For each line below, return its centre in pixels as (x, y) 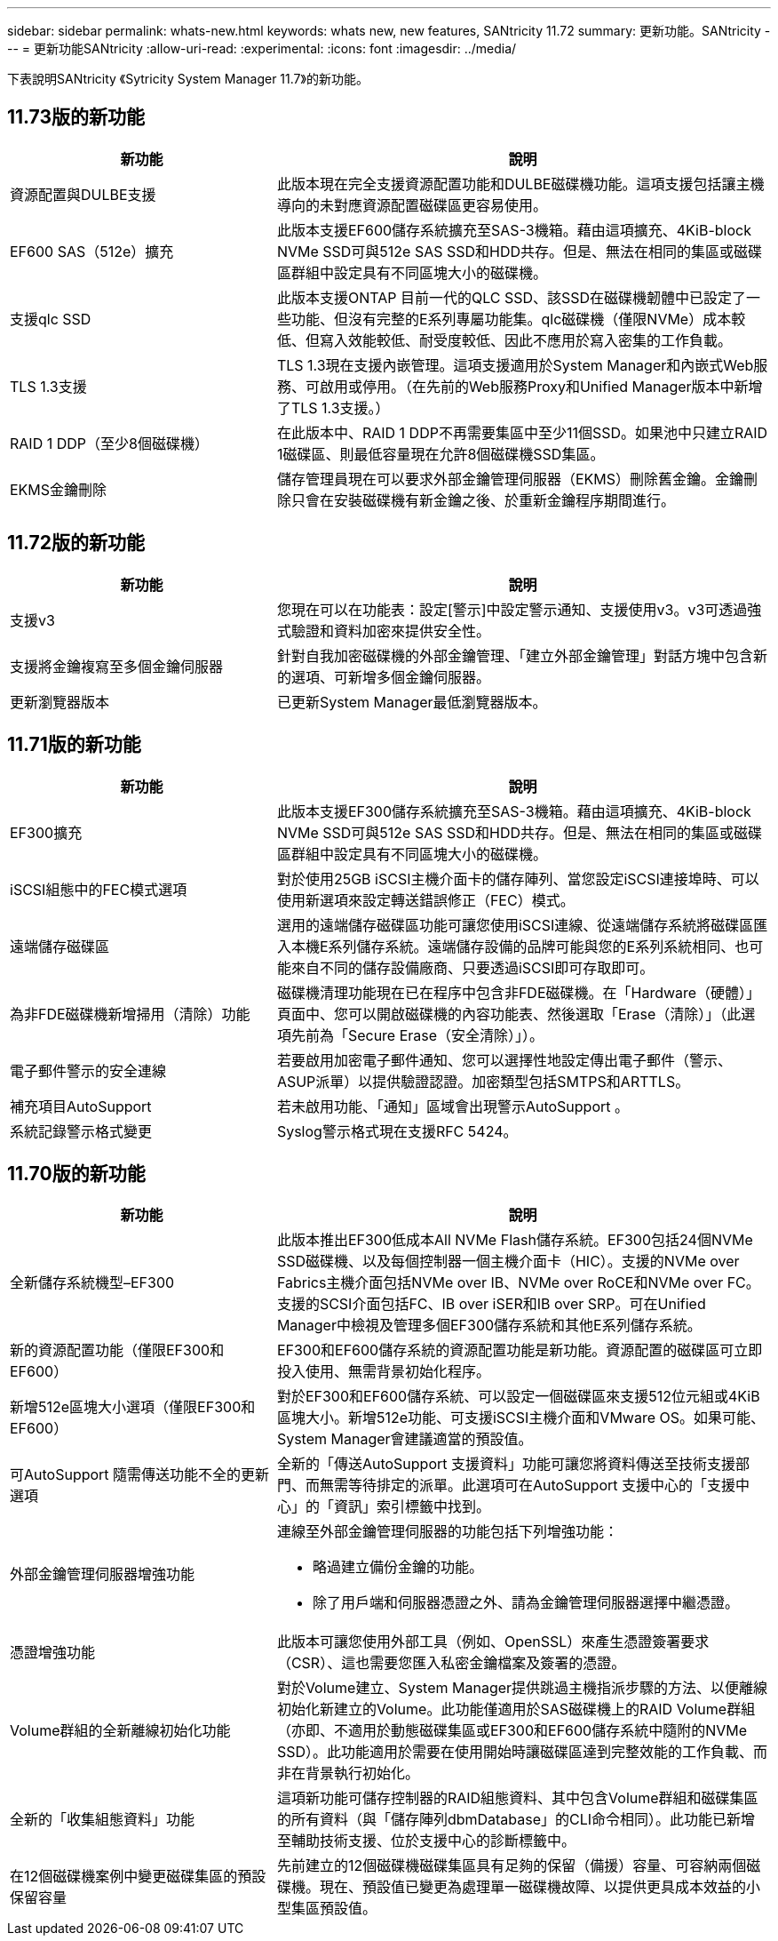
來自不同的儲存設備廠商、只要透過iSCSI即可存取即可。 (472, 967)
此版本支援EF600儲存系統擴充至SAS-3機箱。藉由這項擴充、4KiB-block (514, 230)
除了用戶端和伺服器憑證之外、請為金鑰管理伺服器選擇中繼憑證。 (525, 1603)
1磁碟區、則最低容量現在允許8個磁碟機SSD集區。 (441, 454)
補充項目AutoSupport (81, 1106)
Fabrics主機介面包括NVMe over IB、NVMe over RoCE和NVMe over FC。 (518, 1283)
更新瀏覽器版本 (60, 702)
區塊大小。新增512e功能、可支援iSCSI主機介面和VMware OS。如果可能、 (521, 1418)
